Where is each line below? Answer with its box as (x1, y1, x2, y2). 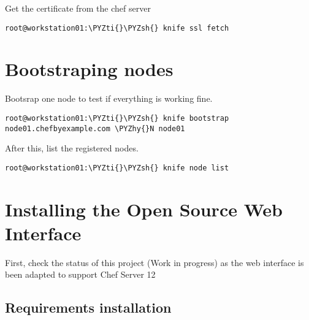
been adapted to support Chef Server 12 (5, 268, 156, 281)
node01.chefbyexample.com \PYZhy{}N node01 (5, 124, 185, 133)
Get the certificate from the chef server (5, 2, 151, 14)
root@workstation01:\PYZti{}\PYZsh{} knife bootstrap (5, 113, 229, 123)
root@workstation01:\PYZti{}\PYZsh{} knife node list (5, 163, 229, 172)
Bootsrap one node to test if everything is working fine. (5, 92, 213, 105)
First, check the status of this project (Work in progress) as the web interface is (5, 256, 304, 269)
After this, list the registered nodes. (5, 142, 139, 154)
